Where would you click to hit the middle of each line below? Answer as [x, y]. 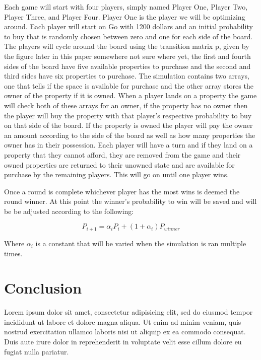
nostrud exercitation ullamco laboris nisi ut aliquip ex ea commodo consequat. [125, 332]
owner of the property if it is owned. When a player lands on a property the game [130, 95]
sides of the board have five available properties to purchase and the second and [127, 66]
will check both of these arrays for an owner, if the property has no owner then [126, 105]
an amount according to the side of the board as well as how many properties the [130, 135]
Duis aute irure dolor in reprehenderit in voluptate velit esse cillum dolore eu [123, 342]
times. [13, 253]
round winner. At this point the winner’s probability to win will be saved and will [130, 201]
